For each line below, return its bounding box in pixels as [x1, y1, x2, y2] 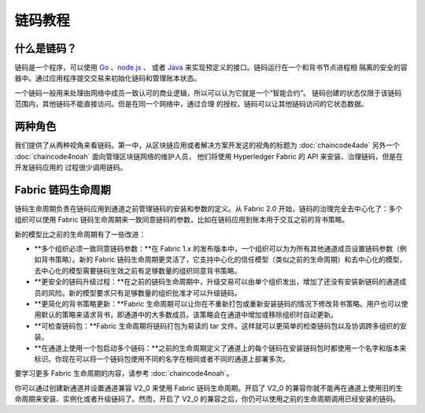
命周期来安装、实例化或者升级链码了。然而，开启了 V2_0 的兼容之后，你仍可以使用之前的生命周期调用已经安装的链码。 [14, 394, 401, 404]
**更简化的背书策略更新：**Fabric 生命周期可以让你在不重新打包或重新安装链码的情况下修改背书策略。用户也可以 [34, 299, 401, 308]
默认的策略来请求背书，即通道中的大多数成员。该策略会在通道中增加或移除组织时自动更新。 [40, 310, 338, 319]
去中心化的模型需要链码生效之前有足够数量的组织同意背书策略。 [34, 266, 242, 275]
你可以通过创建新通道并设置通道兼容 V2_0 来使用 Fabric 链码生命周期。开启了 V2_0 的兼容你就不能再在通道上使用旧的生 [14, 383, 403, 393]
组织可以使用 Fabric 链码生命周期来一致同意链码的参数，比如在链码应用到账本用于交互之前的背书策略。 [14, 215, 349, 225]
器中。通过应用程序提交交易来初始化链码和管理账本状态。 [14, 73, 201, 83]
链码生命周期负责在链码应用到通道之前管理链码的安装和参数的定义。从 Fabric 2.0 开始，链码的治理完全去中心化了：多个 [14, 203, 403, 213]
